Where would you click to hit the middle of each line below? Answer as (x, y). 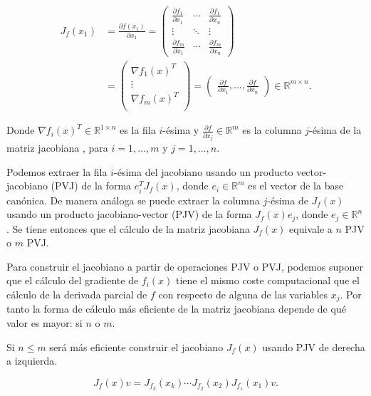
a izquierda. (32, 361)
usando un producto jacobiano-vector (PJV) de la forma (129, 214)
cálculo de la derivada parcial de (77, 294)
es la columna (272, 130)
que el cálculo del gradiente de (73, 280)
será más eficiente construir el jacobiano (136, 346)
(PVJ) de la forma (91, 186)
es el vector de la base (296, 186)
